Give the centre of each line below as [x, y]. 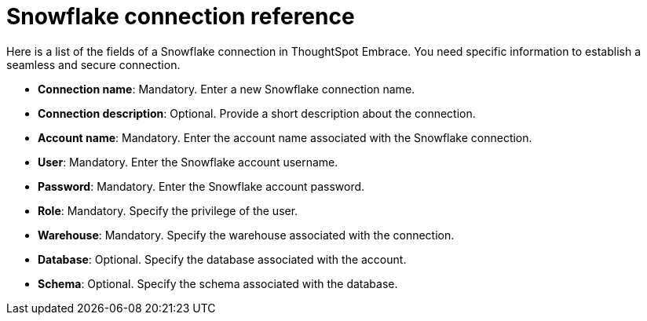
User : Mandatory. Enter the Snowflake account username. [188, 162]
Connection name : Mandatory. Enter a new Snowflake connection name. [227, 89]
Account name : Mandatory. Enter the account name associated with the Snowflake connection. [285, 137]
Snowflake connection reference [181, 16]
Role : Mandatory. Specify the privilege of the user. [168, 210]
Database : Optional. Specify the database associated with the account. [222, 259]
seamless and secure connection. [93, 64]
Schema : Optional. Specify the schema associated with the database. [218, 283]
